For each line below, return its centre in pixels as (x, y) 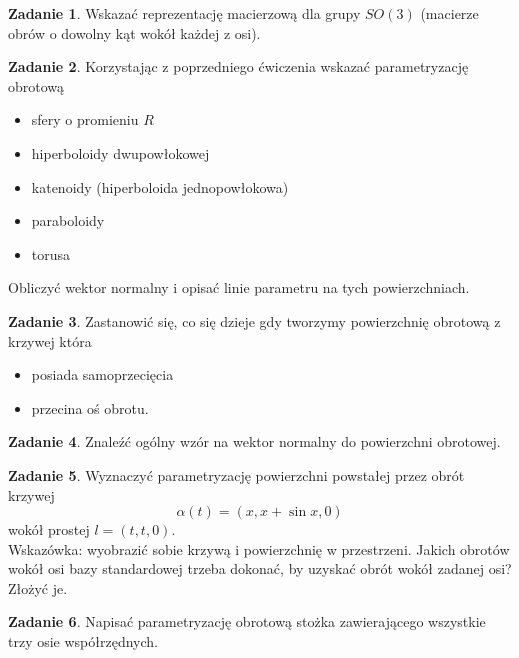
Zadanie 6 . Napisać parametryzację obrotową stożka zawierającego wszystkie (247, 621)
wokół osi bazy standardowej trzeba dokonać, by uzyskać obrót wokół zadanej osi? (260, 568)
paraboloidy (68, 220)
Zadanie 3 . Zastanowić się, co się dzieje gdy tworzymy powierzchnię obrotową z (254, 320)
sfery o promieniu (85, 119)
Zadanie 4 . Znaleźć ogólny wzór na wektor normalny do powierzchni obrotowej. (254, 441)
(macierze (449, 13)
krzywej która (50, 340)
